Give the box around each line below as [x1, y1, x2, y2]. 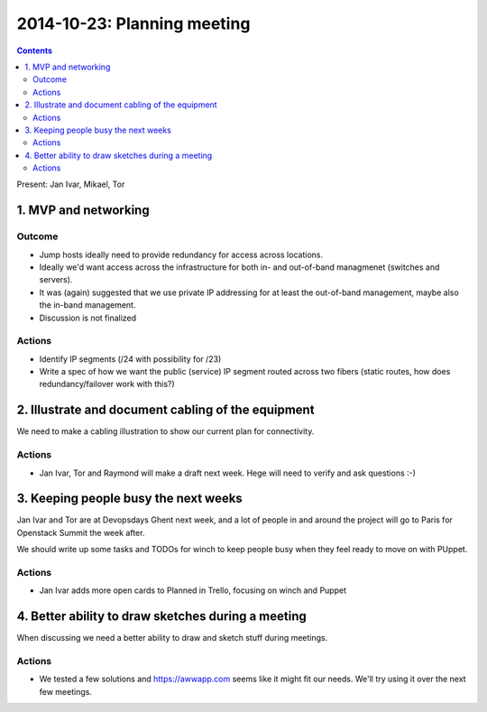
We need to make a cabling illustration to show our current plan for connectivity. [16, 426, 315, 437]
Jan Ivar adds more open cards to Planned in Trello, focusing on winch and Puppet [39, 585, 347, 596]
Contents [16, 45, 53, 56]
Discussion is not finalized [39, 312, 137, 323]
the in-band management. [39, 300, 136, 310]
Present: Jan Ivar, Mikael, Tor [16, 179, 125, 190]
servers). [39, 274, 73, 285]
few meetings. [39, 686, 92, 697]
